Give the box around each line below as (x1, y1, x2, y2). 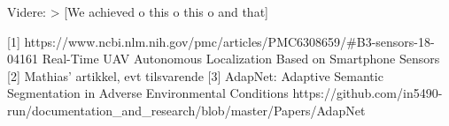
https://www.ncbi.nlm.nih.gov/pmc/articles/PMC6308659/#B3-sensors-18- (24, 32, 435, 50)
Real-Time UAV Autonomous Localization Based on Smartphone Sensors (42, 49, 440, 68)
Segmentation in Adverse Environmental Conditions (7, 84, 289, 102)
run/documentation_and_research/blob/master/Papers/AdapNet (7, 100, 366, 119)
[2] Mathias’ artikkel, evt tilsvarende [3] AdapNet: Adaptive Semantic (7, 66, 383, 85)
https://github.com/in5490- (292, 84, 443, 102)
